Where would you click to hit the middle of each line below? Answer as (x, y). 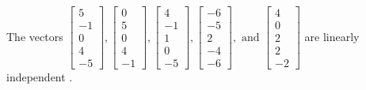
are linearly (332, 36)
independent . (40, 77)
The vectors (35, 36)
